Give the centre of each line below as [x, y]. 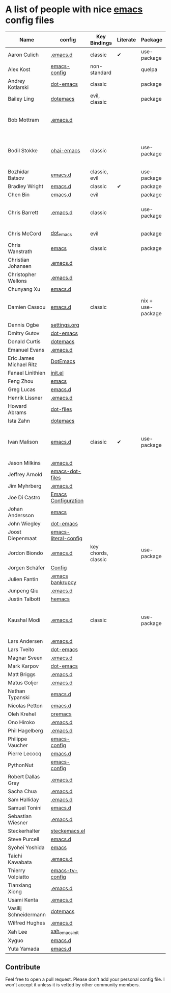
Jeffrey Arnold [25, 474]
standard [101, 73]
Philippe [18, 738]
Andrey [17, 81]
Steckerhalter [24, 830]
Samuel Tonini [25, 807]
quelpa [149, 69]
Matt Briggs [22, 674]
